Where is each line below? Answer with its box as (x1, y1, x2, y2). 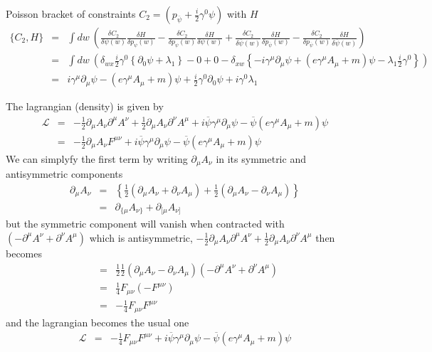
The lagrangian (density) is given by (6, 99, 164, 114)
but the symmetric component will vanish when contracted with (6, 216, 285, 231)
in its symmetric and (216, 151, 306, 166)
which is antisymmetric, (89, 230, 193, 245)
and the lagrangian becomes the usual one (6, 314, 189, 329)
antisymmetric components (6, 166, 123, 181)
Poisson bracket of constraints (6, 6, 136, 21)
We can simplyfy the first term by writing (6, 151, 188, 166)
